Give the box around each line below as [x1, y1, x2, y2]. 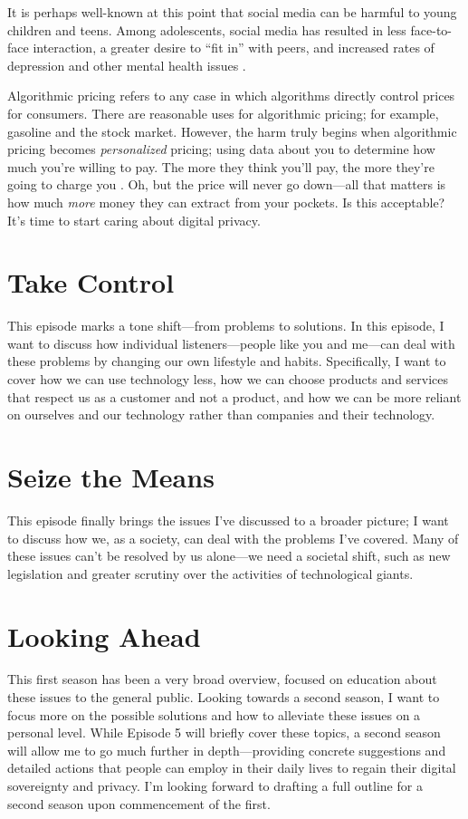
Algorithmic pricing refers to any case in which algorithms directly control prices [7, 86, 455, 105]
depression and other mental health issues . [7, 55, 246, 74]
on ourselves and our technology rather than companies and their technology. [7, 405, 435, 424]
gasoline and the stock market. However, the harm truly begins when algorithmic [7, 121, 457, 140]
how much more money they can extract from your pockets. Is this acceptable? [7, 192, 445, 211]
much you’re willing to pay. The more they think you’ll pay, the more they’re [7, 157, 435, 176]
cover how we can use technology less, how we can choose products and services [7, 370, 449, 389]
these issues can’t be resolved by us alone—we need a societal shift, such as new [7, 546, 451, 565]
